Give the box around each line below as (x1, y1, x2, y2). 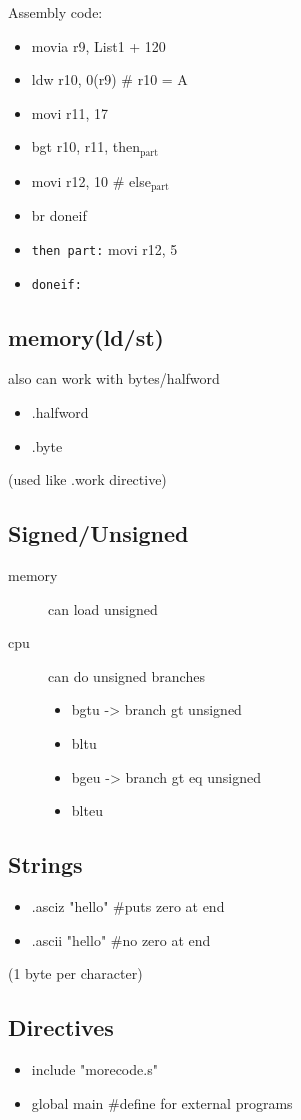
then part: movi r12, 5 (31, 238, 178, 259)
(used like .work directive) (8, 469, 167, 490)
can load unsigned (48, 598, 158, 619)
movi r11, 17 (31, 102, 109, 123)
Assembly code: (8, 2, 103, 22)
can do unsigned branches (48, 665, 205, 686)
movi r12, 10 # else (31, 170, 151, 191)
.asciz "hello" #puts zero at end (31, 895, 225, 916)
